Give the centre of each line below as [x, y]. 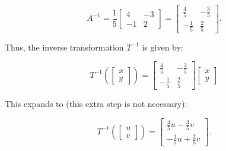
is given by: [163, 47]
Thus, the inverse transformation [64, 47]
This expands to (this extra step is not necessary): [96, 104]
